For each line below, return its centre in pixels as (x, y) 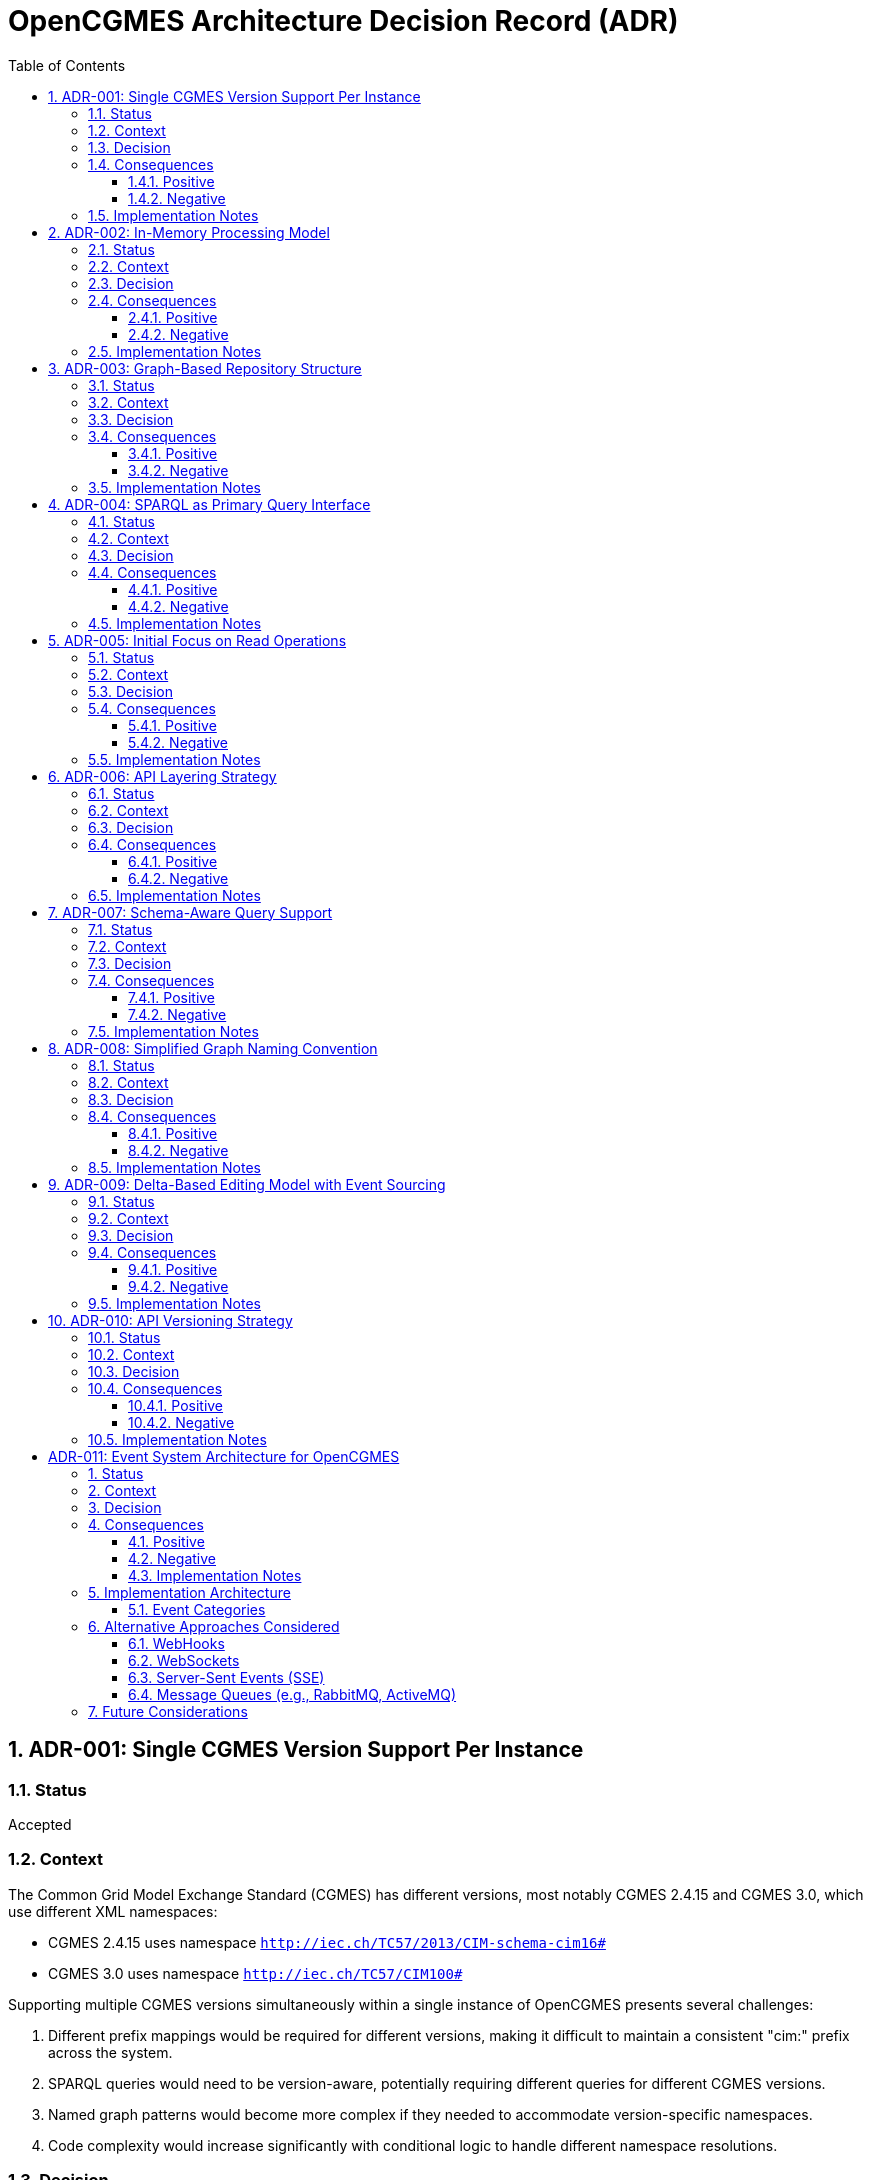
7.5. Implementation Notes (173, 1031)
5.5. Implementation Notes (174, 759)
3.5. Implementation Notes (174, 487)
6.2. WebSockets (184, 1660)
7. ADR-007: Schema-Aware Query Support (190, 912)
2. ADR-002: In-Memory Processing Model (189, 232)
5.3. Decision (130, 691)
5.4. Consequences (152, 708)
